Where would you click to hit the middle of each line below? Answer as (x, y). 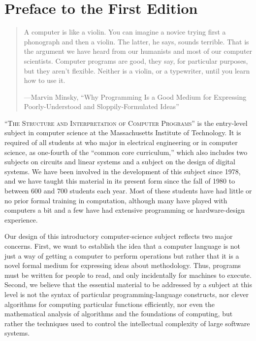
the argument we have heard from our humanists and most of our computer (138, 51)
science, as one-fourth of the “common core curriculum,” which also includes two (126, 152)
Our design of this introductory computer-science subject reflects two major (119, 236)
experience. (21, 219)
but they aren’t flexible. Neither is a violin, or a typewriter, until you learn (137, 70)
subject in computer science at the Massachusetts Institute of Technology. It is (123, 133)
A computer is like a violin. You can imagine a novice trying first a (125, 32)
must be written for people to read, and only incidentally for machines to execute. (128, 275)
